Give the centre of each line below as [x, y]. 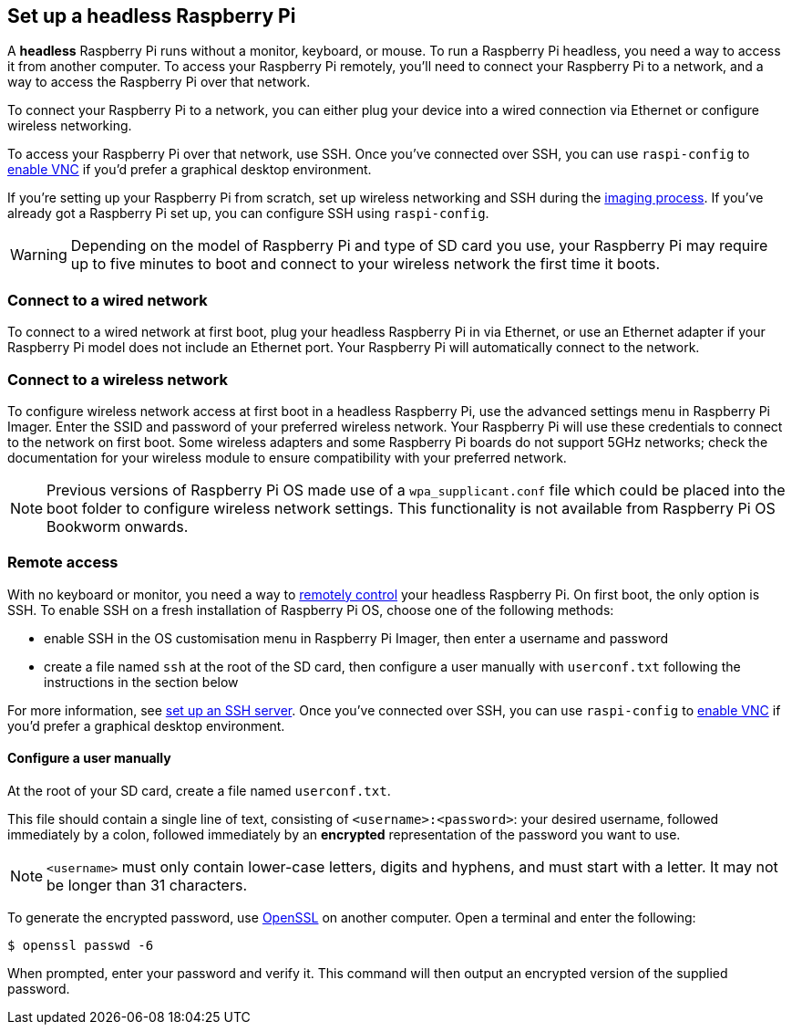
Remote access [63, 563]
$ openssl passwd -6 [81, 945]
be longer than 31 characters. [147, 885]
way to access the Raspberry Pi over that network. [159, 82]
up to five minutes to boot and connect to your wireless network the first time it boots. [365, 264]
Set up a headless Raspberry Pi [152, 16]
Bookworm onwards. [118, 526]
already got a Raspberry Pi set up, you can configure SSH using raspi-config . [248, 214]
